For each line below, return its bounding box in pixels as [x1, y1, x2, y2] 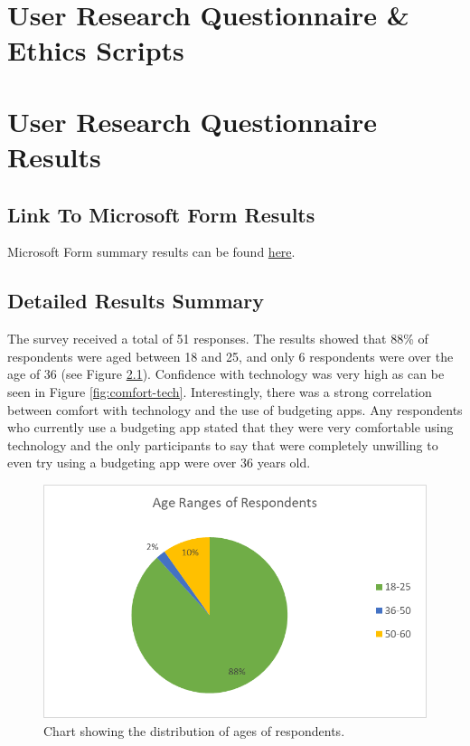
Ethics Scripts [7, 32, 184, 69]
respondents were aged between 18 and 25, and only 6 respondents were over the [7, 346, 454, 365]
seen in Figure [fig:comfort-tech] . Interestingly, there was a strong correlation [7, 382, 432, 401]
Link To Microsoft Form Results [7, 200, 315, 228]
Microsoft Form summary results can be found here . [7, 242, 296, 261]
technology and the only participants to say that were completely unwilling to [7, 435, 438, 454]
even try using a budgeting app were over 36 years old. [7, 453, 311, 472]
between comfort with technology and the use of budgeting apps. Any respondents [7, 400, 463, 419]
